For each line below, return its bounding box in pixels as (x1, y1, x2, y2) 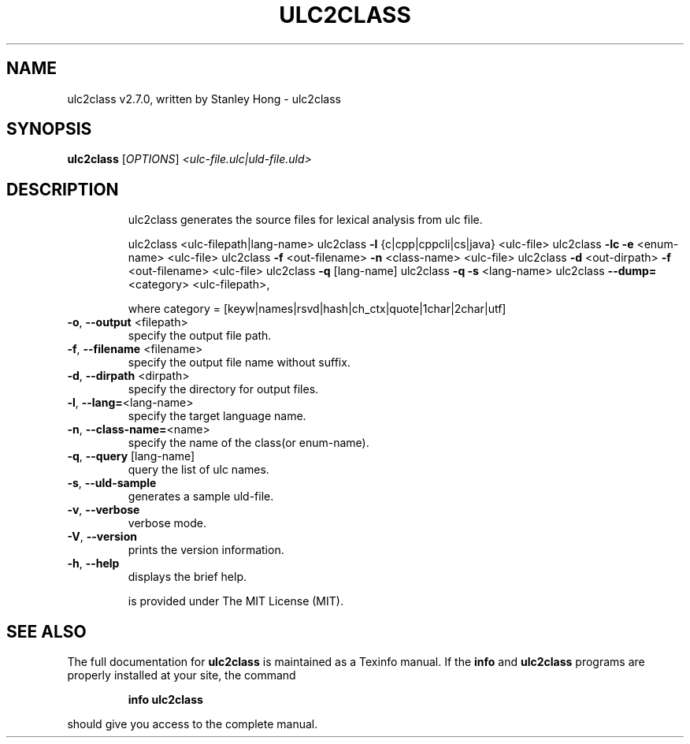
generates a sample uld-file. (128, 489, 274, 504)
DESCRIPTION (6, 179, 119, 199)
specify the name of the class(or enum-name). (128, 436, 369, 450)
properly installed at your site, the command (67, 668, 296, 683)
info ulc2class (128, 693, 203, 707)
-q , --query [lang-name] (67, 449, 195, 463)
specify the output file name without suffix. (128, 355, 351, 370)
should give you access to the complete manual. (67, 717, 318, 731)
